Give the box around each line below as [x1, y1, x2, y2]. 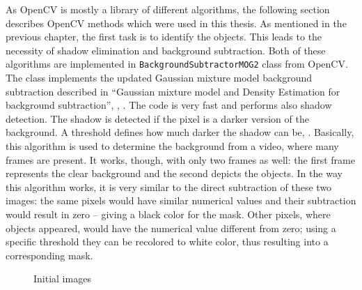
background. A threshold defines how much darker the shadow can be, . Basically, [6, 125, 354, 139]
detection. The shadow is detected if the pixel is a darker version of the [6, 111, 309, 125]
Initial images [33, 271, 91, 286]
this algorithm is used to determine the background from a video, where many [6, 139, 339, 153]
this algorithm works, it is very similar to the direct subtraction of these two [6, 179, 332, 194]
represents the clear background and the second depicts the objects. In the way [6, 166, 343, 181]
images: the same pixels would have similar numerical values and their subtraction [6, 193, 356, 208]
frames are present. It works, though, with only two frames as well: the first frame [6, 152, 355, 167]
